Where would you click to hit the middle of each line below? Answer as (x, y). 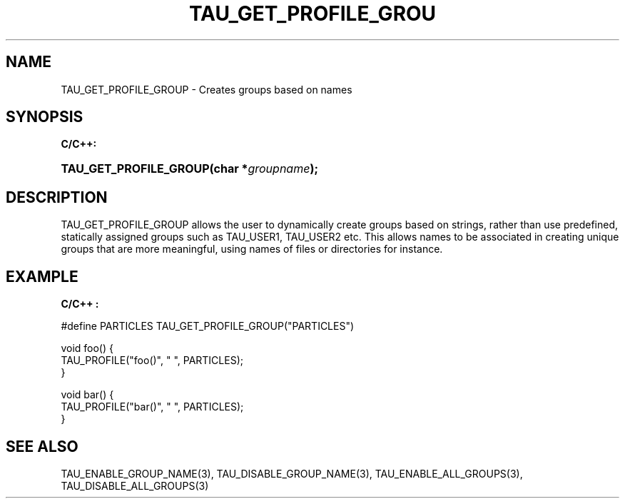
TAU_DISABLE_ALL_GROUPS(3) (135, 485)
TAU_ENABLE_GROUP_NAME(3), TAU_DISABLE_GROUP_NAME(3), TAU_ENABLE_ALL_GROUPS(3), (292, 473)
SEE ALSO (42, 446)
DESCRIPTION (57, 197)
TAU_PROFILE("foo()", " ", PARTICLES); (152, 361)
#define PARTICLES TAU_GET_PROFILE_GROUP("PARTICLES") (208, 326)
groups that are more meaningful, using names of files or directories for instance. (252, 249)
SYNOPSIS (45, 117)
